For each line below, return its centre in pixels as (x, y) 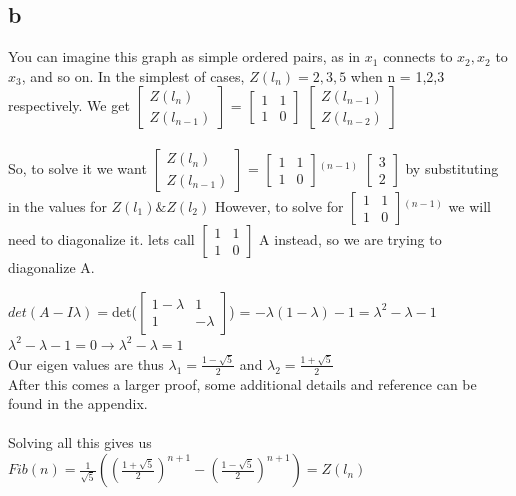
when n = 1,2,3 (397, 75)
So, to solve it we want (77, 167)
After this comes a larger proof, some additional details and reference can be (242, 383)
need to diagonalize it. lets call (101, 238)
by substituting (452, 167)
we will (469, 205)
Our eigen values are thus (86, 363)
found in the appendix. (78, 403)
